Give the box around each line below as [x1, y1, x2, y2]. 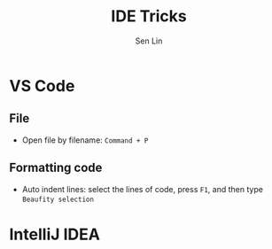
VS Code [9, 75, 75, 96]
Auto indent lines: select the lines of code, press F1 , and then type [21, 183, 264, 194]
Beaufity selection [21, 195, 95, 204]
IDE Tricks [110, 6, 188, 27]
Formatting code [9, 160, 103, 175]
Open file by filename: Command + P [21, 135, 149, 145]
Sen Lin [135, 35, 163, 46]
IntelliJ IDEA [9, 224, 100, 245]
